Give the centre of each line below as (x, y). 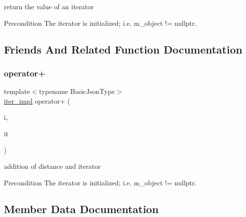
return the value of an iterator (49, 6)
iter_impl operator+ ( (37, 100)
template (17, 91)
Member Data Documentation (81, 208)
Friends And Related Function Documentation (123, 49)
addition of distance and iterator (52, 166)
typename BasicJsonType (77, 91)
